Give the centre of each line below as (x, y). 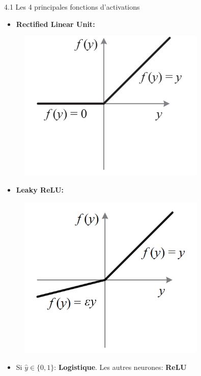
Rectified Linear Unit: (55, 24)
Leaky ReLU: (40, 190)
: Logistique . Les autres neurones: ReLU (120, 367)
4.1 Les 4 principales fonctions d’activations (72, 7)
